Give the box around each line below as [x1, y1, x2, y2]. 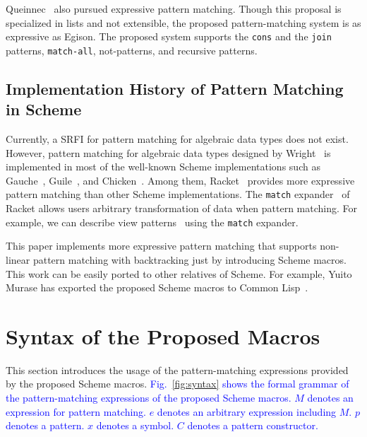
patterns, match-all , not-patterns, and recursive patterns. [6, 42, 258, 57]
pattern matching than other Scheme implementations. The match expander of [6, 187, 350, 202]
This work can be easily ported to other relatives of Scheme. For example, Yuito [6, 266, 352, 281]
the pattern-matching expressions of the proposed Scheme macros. [6, 390, 291, 405]
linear [6, 252, 30, 267]
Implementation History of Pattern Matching [6, 77, 344, 99]
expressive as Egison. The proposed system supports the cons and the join [6, 29, 332, 44]
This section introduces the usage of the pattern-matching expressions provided [6, 362, 349, 377]
